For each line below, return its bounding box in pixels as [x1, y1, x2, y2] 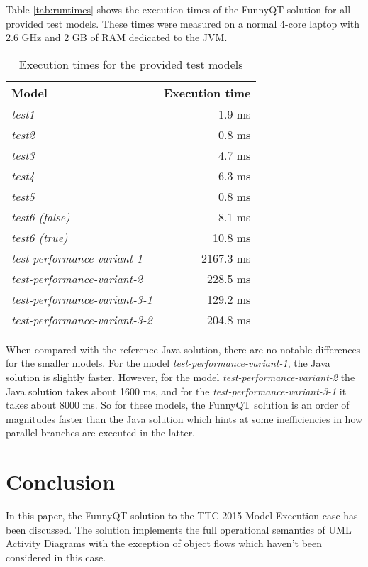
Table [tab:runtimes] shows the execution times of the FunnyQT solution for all [6, 2, 351, 16]
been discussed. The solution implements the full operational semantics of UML [6, 522, 352, 536]
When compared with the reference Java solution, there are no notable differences [6, 341, 361, 356]
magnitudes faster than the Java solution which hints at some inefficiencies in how [6, 411, 363, 426]
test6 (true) [11, 229, 68, 246]
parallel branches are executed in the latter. [6, 425, 196, 440]
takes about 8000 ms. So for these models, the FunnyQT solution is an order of [6, 397, 350, 412]
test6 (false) [11, 208, 70, 225]
